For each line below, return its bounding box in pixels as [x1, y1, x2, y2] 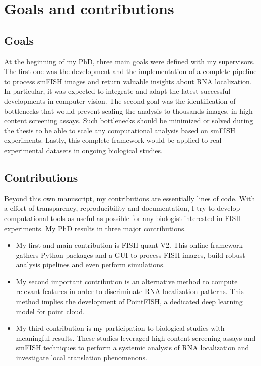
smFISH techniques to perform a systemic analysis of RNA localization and [16, 342, 249, 353]
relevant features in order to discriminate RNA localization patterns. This [16, 286, 244, 297]
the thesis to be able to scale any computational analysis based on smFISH [4, 125, 236, 135]
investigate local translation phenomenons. [16, 352, 147, 363]
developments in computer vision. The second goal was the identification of [4, 95, 236, 106]
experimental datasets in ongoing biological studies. [4, 144, 163, 155]
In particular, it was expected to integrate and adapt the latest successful [4, 86, 231, 96]
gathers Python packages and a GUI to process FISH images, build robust [16, 249, 245, 260]
